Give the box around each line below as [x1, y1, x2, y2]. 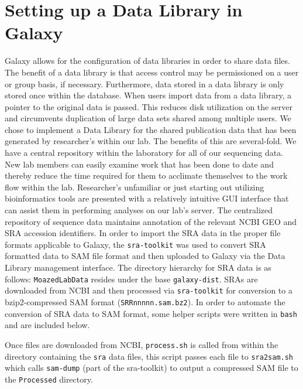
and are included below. [5, 319, 90, 331]
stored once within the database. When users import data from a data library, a [5, 89, 292, 101]
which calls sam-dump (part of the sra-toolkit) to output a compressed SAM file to [5, 361, 298, 374]
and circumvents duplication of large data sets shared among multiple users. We [5, 112, 291, 124]
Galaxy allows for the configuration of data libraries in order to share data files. [5, 54, 290, 67]
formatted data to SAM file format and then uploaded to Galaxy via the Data [5, 250, 285, 262]
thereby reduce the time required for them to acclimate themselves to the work [5, 169, 288, 182]
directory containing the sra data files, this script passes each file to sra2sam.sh [5, 350, 294, 362]
